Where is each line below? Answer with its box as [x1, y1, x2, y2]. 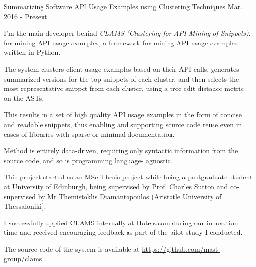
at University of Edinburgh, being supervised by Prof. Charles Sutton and [4, 181, 228, 191]
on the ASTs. [4, 92, 44, 103]
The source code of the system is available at [4, 243, 140, 254]
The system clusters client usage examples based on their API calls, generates [4, 63, 239, 74]
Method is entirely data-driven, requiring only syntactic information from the [4, 145, 238, 156]
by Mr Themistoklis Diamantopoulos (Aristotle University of [38, 191, 222, 201]
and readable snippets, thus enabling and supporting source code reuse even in [4, 119, 242, 129]
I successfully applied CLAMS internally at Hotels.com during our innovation [4, 217, 238, 227]
